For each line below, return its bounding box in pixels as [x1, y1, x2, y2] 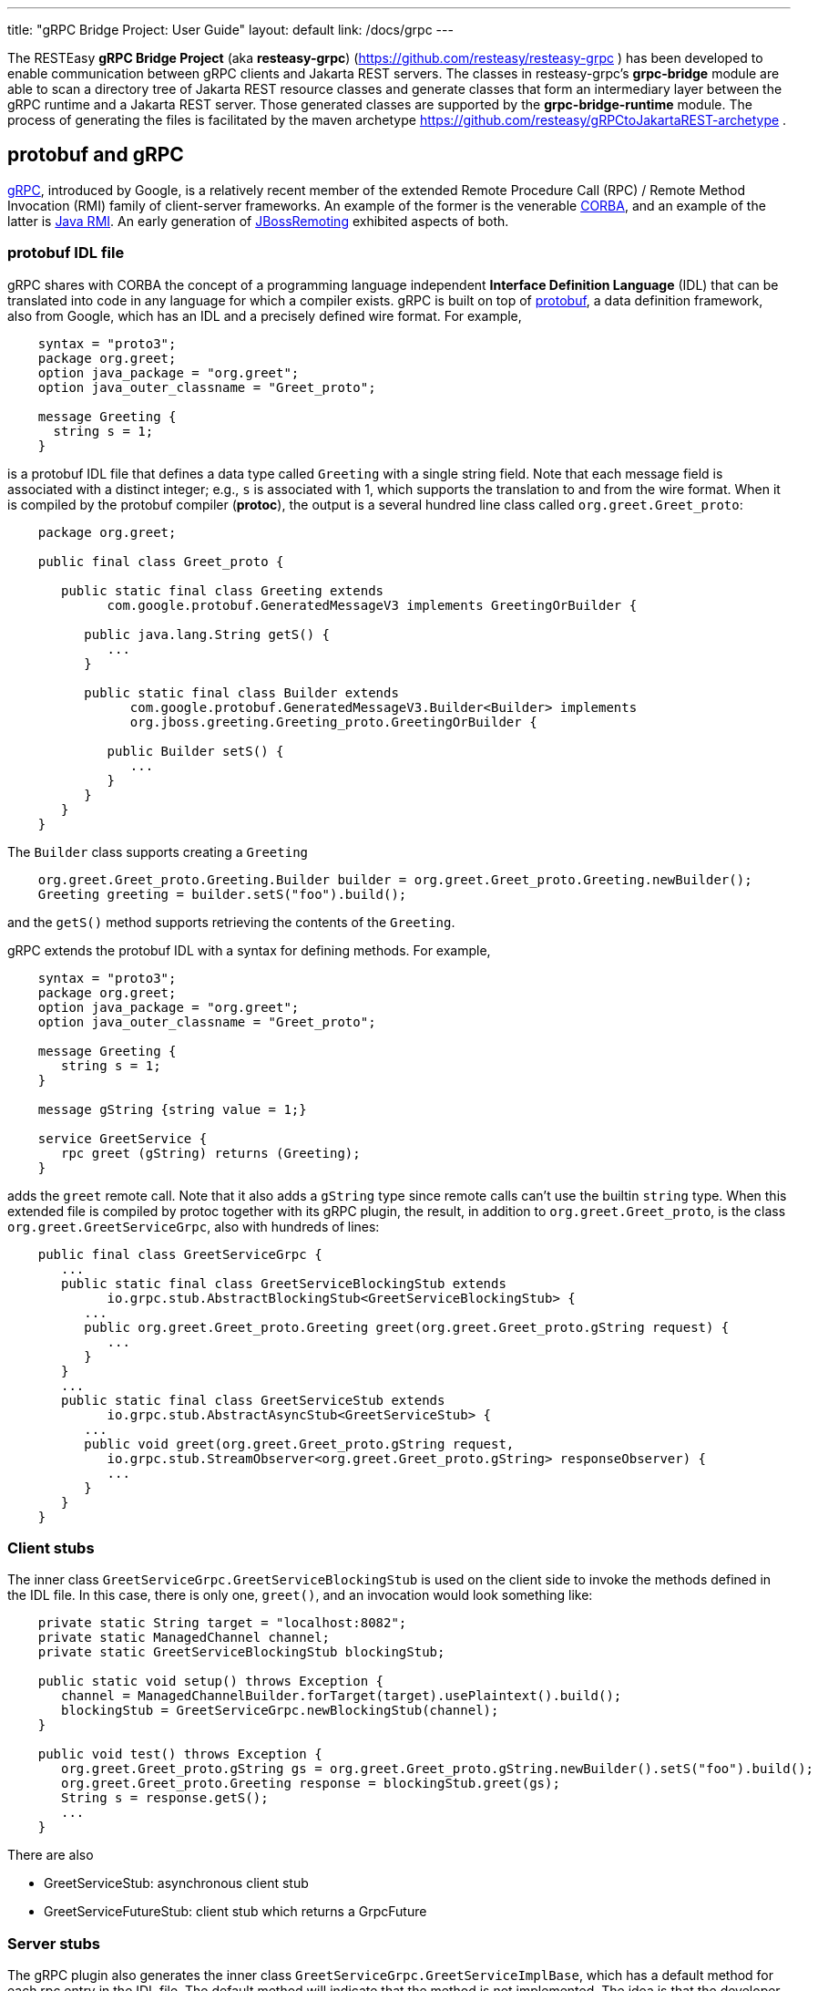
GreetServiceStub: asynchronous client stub [44, 1875, 309, 1892]
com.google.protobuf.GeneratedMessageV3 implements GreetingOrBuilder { [107, 597, 638, 613]
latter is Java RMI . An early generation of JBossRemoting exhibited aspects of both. [7, 212, 509, 229]
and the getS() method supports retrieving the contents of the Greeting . [7, 913, 455, 930]
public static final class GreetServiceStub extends [61, 1392, 445, 1408]
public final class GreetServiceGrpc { [37, 1246, 322, 1262]
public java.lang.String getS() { [84, 626, 331, 642]
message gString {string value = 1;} [37, 1101, 307, 1117]
